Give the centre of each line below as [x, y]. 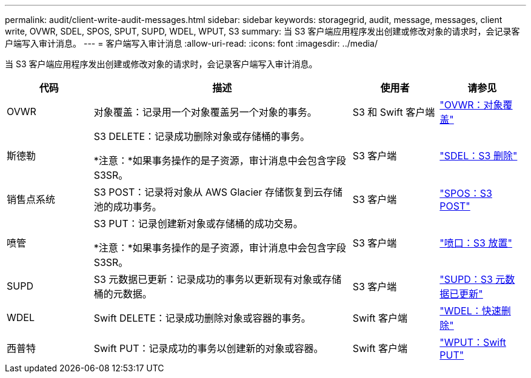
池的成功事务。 [128, 207]
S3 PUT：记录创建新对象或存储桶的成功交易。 [198, 224]
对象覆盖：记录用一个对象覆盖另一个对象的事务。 [205, 112]
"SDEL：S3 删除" [479, 156]
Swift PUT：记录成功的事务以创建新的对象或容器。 [209, 348]
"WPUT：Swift [473, 342]
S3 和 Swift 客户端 [394, 112]
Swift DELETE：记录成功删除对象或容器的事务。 [202, 318]
